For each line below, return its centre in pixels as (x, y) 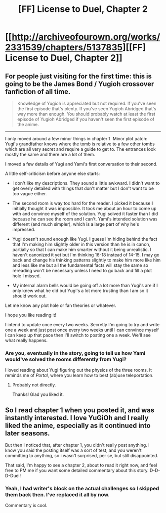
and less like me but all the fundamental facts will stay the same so (80, 265)
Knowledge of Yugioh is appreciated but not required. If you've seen (87, 103)
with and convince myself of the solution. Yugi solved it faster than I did (85, 214)
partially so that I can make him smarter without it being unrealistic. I (82, 250)
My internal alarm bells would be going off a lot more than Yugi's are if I (85, 285)
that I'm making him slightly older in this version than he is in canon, (81, 244)
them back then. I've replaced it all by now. (58, 495)
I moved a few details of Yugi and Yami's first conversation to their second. (81, 164)
